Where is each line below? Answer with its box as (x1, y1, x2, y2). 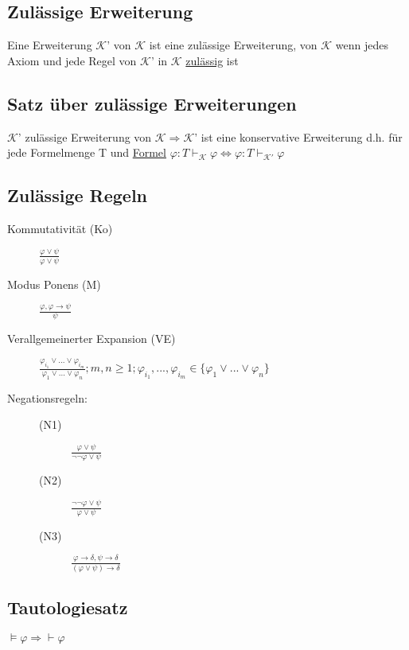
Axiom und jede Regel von (7, 52, 137, 68)
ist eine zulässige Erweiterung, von (149, 37, 317, 53)
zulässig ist (185, 52, 239, 68)
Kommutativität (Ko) (7, 220, 113, 236)
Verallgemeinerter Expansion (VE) (7, 330, 176, 347)
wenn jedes (335, 37, 388, 53)
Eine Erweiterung (7, 37, 92, 53)
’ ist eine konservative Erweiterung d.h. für (194, 128, 403, 145)
